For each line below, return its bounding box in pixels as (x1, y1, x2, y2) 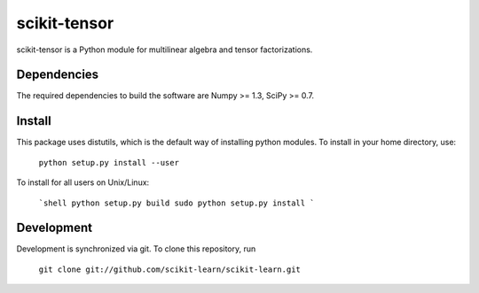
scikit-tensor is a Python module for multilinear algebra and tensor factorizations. (16, 44, 313, 55)
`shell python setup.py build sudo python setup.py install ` (38, 197, 315, 208)
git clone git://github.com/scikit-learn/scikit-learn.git (38, 264, 302, 274)
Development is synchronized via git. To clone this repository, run (16, 243, 256, 254)
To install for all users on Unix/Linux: (16, 177, 150, 188)
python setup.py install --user (38, 158, 179, 167)
